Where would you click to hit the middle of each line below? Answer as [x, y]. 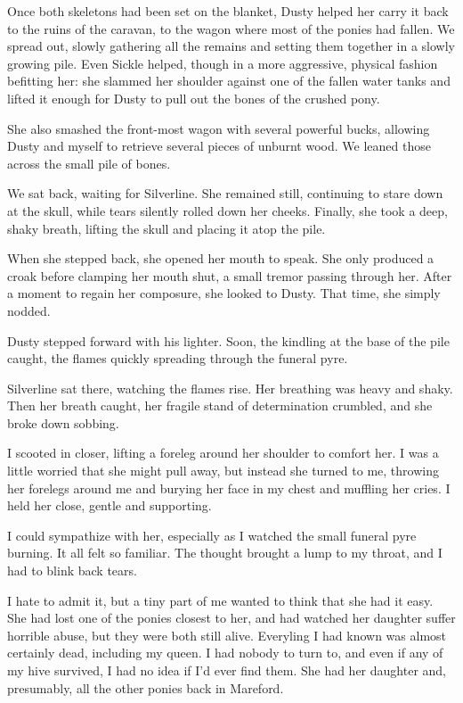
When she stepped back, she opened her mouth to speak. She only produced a [221, 258]
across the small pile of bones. [89, 163]
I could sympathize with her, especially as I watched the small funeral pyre [212, 535]
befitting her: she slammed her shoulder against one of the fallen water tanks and [229, 81]
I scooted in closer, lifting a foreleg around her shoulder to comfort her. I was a [223, 453]
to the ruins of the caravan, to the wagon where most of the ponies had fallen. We [231, 28]
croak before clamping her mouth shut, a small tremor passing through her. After [230, 275]
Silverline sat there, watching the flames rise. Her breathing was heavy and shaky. [230, 388]
